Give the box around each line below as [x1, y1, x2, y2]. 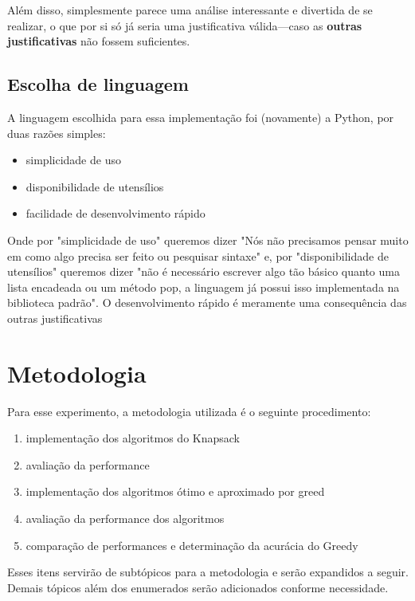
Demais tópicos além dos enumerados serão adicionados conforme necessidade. [7, 579, 389, 595]
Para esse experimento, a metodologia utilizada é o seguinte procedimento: [7, 403, 371, 419]
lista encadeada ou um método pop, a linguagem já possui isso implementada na [7, 278, 400, 295]
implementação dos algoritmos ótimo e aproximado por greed [25, 483, 325, 500]
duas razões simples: [7, 124, 106, 141]
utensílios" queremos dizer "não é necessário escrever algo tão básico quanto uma [7, 263, 400, 280]
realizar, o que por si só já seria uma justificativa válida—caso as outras [7, 17, 362, 33]
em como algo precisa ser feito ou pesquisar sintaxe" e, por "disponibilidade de [7, 247, 389, 264]
